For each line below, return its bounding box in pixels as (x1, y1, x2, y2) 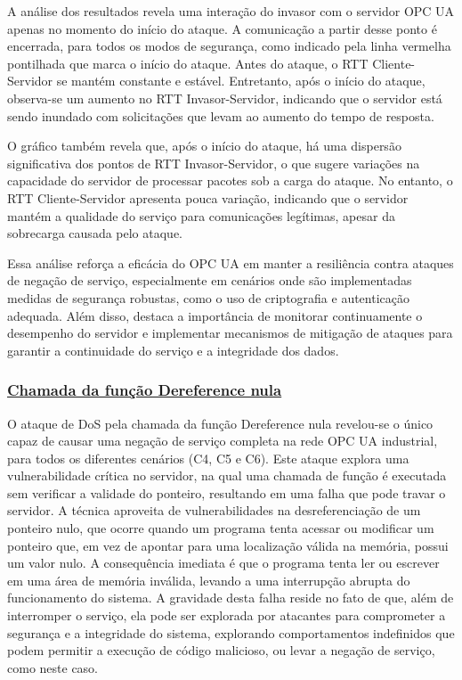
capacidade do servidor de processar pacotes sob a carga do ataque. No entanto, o (7, 171, 453, 190)
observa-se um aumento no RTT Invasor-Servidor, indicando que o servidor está (7, 88, 442, 107)
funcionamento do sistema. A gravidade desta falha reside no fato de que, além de (7, 588, 454, 607)
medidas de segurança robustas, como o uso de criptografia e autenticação (7, 288, 410, 307)
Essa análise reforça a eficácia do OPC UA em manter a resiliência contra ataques (7, 253, 454, 272)
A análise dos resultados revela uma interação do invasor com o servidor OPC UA (7, 2, 455, 20)
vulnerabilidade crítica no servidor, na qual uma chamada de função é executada (7, 466, 447, 485)
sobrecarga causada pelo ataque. (7, 224, 183, 242)
